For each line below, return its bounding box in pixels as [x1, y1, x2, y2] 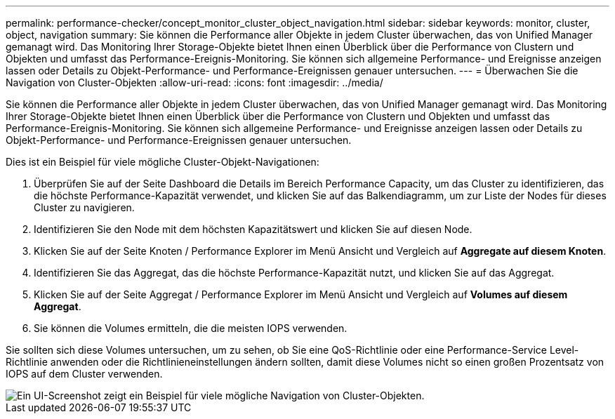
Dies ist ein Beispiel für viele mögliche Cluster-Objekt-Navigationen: [6, 156, 319, 168]
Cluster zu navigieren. [34, 201, 135, 213]
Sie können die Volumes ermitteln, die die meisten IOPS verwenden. [34, 322, 348, 334]
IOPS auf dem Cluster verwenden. [6, 368, 163, 380]
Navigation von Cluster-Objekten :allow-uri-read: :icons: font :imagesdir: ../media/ [6, 77, 383, 88]
